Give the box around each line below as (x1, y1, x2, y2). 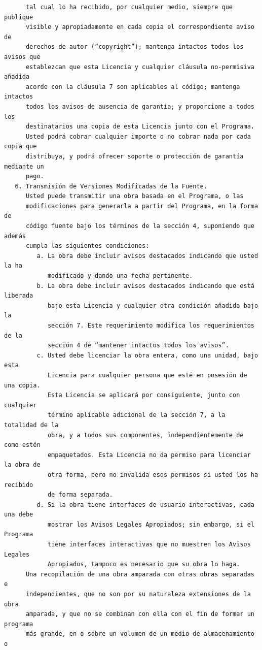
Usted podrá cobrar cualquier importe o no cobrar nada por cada (25, 133, 251, 140)
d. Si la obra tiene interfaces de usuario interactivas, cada (36, 501, 254, 508)
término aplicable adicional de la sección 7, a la (47, 411, 226, 419)
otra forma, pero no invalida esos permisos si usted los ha (47, 471, 258, 478)
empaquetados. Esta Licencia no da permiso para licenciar (47, 451, 251, 459)
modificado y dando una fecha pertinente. (47, 272, 193, 280)
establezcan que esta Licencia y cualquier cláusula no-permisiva (25, 63, 254, 71)
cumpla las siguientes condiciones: (25, 242, 149, 250)
